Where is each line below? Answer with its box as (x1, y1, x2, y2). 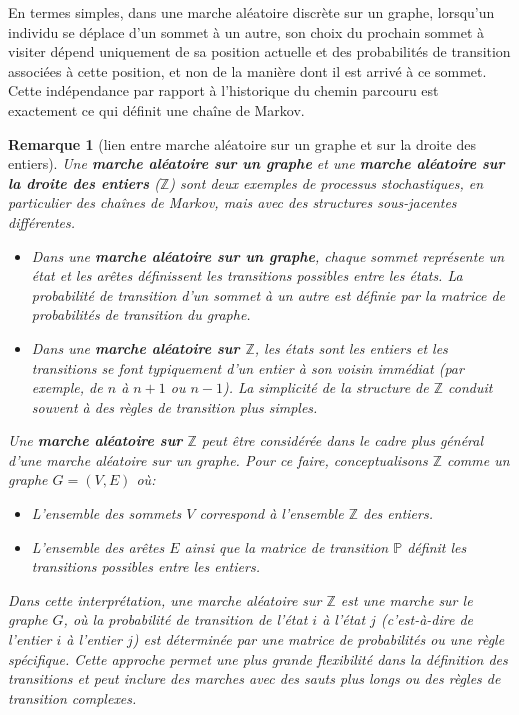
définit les (407, 536, 467, 557)
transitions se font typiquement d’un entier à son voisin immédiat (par (31, 357, 464, 378)
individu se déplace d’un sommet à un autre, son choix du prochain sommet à (8, 21, 484, 42)
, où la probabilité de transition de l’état (63, 609, 308, 630)
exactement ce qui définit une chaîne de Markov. (8, 99, 305, 120)
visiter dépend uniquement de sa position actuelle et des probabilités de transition (8, 41, 511, 62)
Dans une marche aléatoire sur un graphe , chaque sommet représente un (31, 245, 505, 266)
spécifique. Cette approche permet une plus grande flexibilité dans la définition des (8, 648, 508, 669)
